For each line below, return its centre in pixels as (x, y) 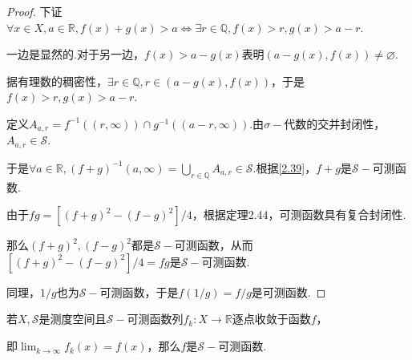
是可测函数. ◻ (289, 291)
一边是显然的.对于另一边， (75, 54)
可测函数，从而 (214, 245)
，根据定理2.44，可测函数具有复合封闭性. (299, 214)
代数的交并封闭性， (335, 123)
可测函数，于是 (139, 291)
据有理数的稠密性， (57, 81)
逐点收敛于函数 (271, 319)
